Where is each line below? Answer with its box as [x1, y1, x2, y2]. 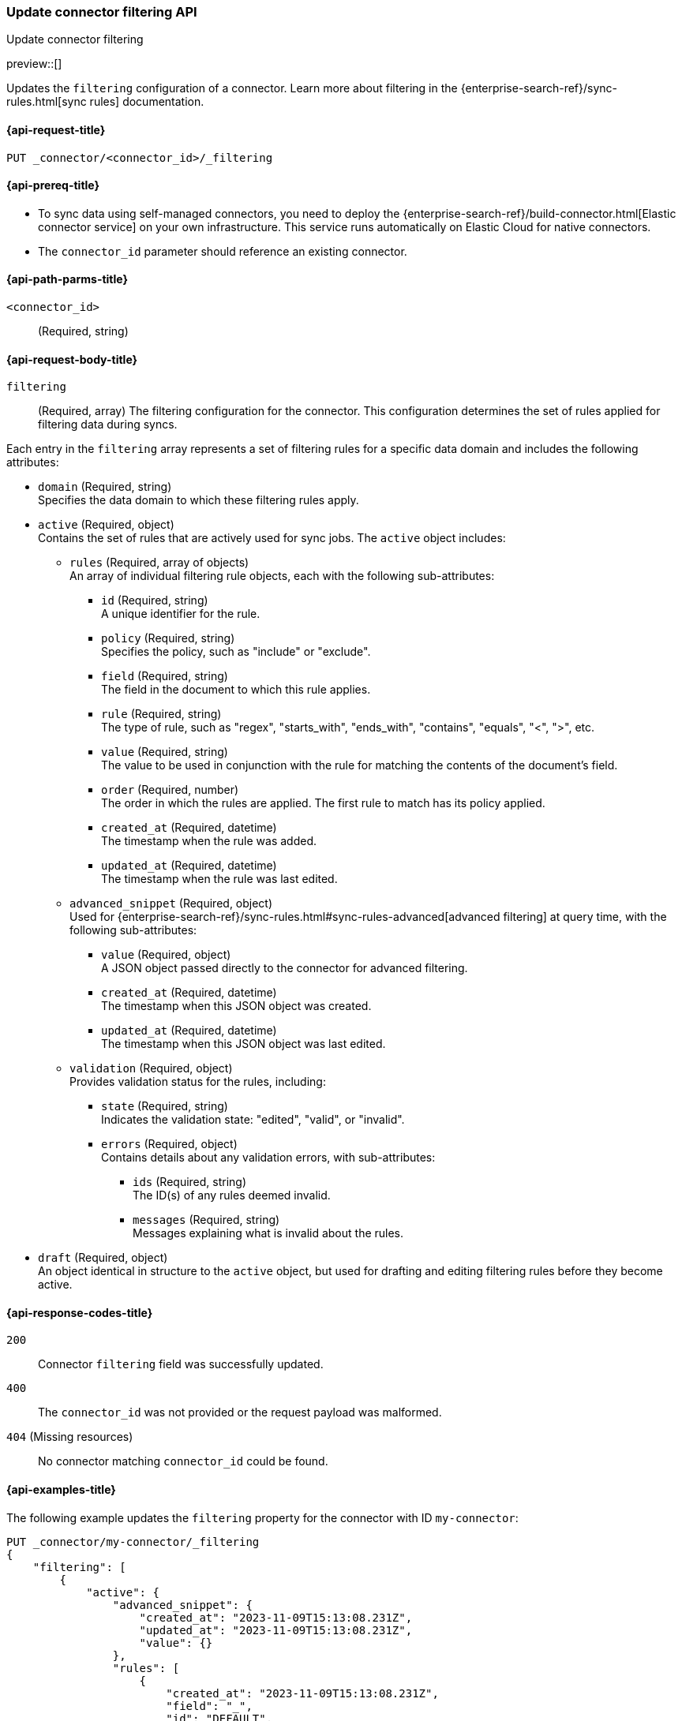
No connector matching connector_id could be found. [38, 1454, 328, 1468]
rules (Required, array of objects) [69, 556, 249, 570]
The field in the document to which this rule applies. [101, 683, 371, 697]
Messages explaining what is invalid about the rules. [133, 1226, 404, 1240]
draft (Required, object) [38, 1251, 168, 1265]
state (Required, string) [101, 1099, 228, 1113]
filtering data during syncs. [38, 417, 178, 432]
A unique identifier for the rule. [101, 607, 260, 621]
